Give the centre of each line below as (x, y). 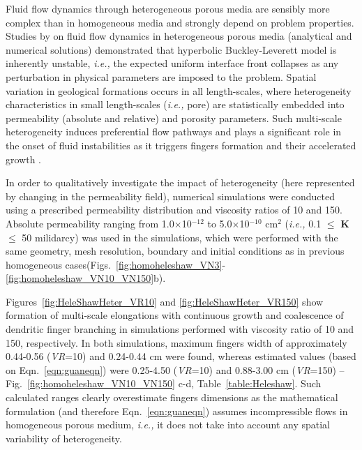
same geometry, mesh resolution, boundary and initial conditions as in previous (175, 251)
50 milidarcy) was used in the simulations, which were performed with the (180, 237)
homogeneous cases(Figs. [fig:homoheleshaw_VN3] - (116, 264)
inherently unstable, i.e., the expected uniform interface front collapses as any (172, 63)
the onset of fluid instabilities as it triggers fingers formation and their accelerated (181, 145)
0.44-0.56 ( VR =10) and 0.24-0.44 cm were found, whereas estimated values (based (181, 356)
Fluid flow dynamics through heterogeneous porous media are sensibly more (168, 8)
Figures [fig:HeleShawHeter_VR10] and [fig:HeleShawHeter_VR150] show (165, 301)
